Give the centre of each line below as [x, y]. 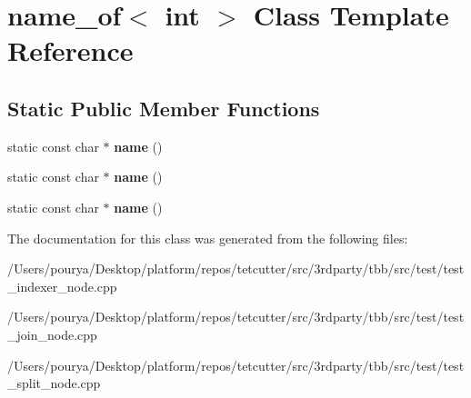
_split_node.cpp [54, 383]
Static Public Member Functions [164, 108]
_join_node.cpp [52, 334]
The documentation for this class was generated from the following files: [208, 238]
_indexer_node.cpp [62, 286]
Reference [70, 50]
